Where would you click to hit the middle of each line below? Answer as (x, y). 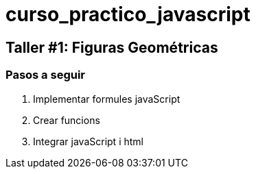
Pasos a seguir (46, 75)
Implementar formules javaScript (107, 99)
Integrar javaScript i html (88, 141)
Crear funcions (67, 120)
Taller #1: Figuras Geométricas (112, 47)
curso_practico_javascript (128, 14)
